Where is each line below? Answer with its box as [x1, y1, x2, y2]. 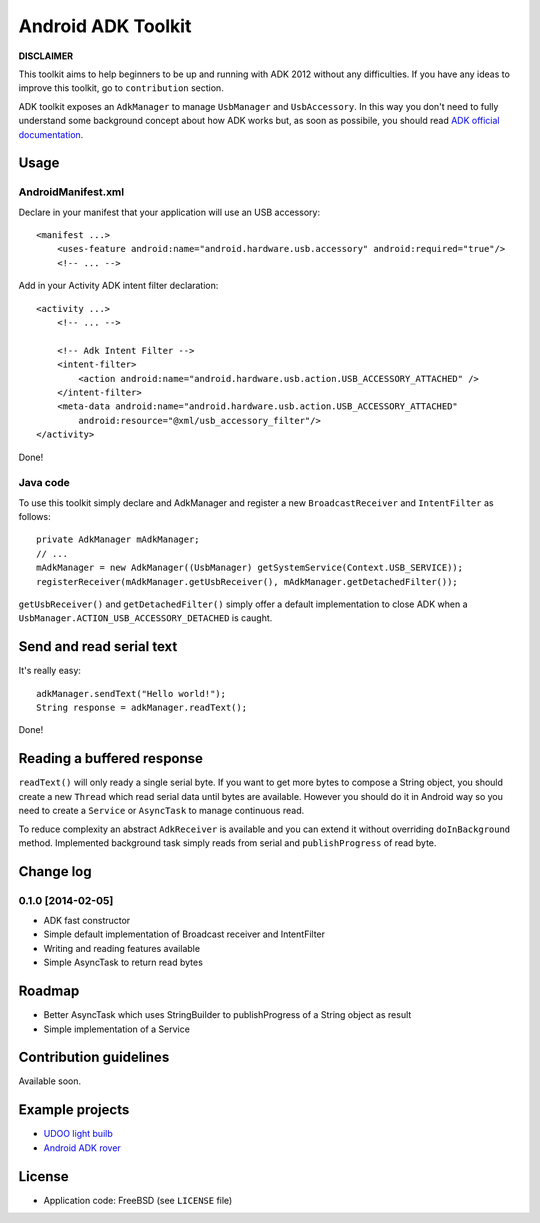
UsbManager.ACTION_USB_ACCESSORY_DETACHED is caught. [18, 612, 273, 624]
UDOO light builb [43, 1128, 114, 1140]
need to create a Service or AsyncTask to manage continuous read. [18, 805, 305, 817]
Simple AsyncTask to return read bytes [43, 956, 204, 969]
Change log [18, 863, 92, 880]
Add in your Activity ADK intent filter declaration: [18, 280, 219, 292]
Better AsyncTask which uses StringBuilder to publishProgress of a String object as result [43, 1009, 412, 1021]
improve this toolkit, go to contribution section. [18, 82, 224, 94]
